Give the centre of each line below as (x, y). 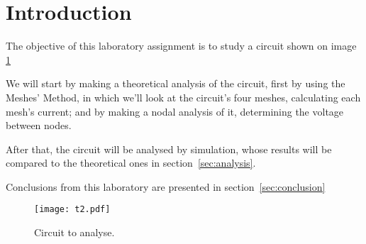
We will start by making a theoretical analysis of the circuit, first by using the (176, 83)
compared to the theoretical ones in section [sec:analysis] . (131, 163)
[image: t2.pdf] (72, 210)
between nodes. (39, 125)
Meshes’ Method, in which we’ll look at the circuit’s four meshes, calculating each (183, 97)
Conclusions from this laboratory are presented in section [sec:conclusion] (166, 186)
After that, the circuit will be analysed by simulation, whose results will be (169, 149)
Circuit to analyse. (74, 232)
